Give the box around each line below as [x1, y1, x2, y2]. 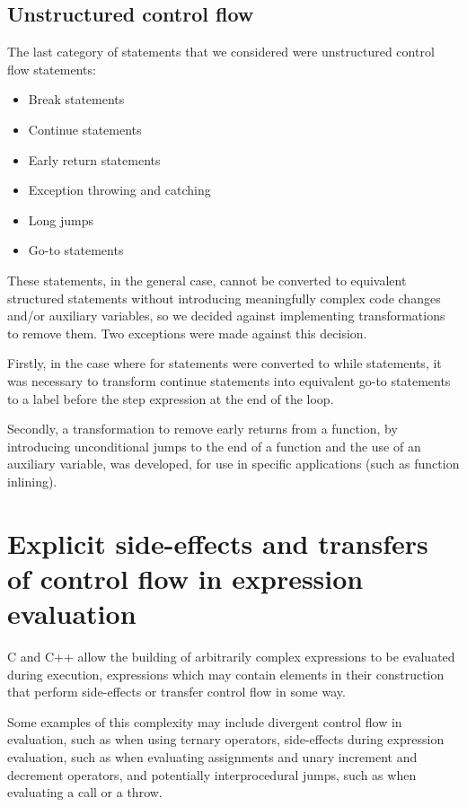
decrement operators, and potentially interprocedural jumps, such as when [7, 765, 417, 784]
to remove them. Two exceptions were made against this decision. [7, 323, 367, 342]
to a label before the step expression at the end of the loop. [7, 389, 334, 408]
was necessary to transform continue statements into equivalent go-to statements [7, 371, 451, 390]
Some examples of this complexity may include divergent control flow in [7, 712, 402, 731]
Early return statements [28, 150, 161, 169]
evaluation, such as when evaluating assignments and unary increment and [7, 747, 418, 766]
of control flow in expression [7, 559, 364, 596]
